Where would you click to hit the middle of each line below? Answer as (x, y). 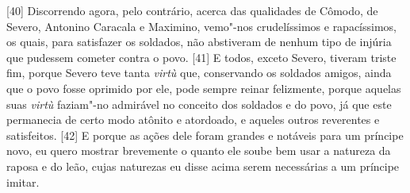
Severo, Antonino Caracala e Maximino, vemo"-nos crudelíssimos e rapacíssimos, (201, 26)
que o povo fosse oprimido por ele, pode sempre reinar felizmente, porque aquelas (204, 88)
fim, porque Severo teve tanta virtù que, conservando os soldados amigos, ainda (199, 73)
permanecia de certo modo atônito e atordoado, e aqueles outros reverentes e (193, 120)
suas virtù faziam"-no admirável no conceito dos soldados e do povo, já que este (199, 104)
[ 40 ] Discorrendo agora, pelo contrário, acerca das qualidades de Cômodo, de (192, 10)
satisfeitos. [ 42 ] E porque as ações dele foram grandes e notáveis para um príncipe (205, 135)
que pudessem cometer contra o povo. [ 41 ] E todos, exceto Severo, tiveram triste (201, 57)
